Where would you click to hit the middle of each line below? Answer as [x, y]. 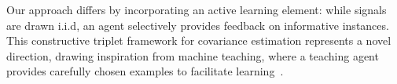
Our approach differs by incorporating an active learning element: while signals [197, 9]
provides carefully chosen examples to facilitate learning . [145, 71]
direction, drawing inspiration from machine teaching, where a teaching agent [193, 55]
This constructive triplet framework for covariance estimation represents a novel [199, 40]
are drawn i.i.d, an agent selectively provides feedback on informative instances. [198, 25]
